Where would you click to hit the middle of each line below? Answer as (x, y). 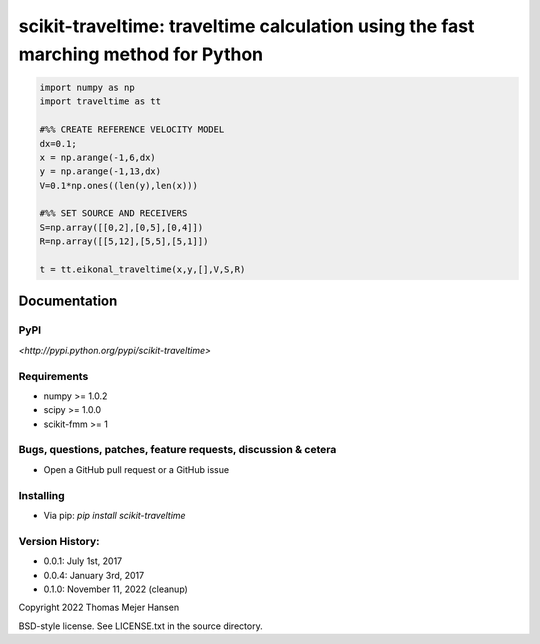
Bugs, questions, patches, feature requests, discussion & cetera (177, 450)
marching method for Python (141, 54)
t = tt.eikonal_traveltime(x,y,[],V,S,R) (142, 269)
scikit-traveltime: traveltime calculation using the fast (246, 26)
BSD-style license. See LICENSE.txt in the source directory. (141, 626)
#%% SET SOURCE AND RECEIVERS (113, 213)
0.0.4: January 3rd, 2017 (94, 575)
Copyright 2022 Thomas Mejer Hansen (99, 607)
